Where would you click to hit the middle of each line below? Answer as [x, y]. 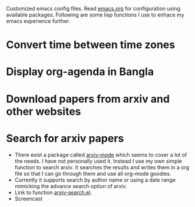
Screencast [29, 198]
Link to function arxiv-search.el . [53, 192]
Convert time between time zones [91, 45]
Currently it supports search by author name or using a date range [95, 180]
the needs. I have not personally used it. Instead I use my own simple [98, 161]
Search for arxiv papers [65, 138]
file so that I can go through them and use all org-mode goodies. [93, 173]
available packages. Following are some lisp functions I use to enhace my [95, 15]
